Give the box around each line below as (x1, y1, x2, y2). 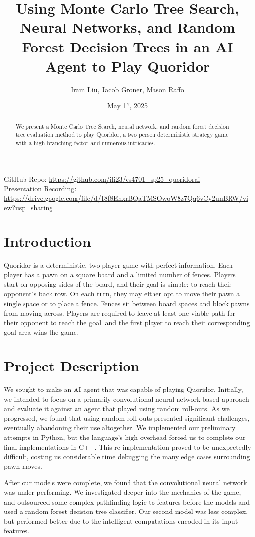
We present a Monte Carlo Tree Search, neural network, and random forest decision (15, 122, 229, 130)
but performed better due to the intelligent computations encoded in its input (4, 515, 238, 526)
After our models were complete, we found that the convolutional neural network (4, 477, 247, 488)
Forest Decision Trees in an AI (22, 36, 233, 56)
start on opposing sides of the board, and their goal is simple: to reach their (4, 279, 232, 289)
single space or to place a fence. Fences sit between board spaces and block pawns (4, 298, 250, 308)
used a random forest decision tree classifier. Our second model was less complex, (4, 506, 248, 516)
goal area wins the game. (4, 327, 78, 337)
